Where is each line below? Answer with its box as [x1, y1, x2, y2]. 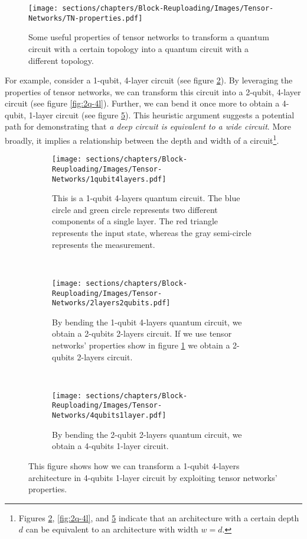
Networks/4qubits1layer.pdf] [52, 411, 166, 420]
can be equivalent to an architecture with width [25, 523, 198, 535]
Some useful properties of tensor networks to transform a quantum [28, 31, 269, 43]
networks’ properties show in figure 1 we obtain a [52, 339, 230, 351]
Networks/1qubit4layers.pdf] [52, 175, 166, 183]
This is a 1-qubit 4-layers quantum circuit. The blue [52, 192, 240, 204]
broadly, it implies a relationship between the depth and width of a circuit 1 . [5, 133, 279, 146]
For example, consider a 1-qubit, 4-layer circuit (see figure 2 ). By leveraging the [5, 74, 293, 86]
